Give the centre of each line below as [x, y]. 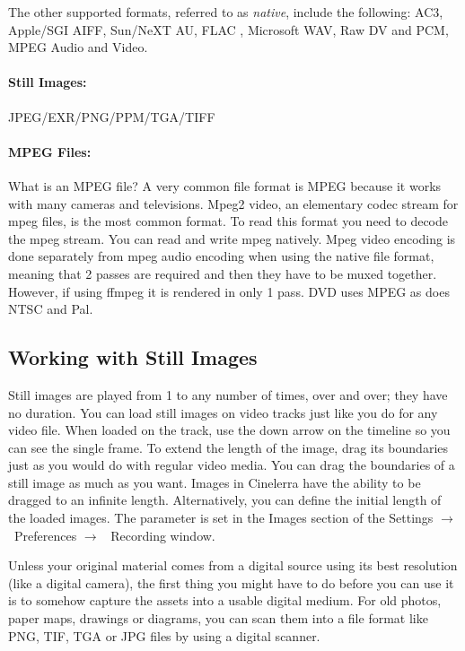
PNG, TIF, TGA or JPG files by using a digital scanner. [164, 635]
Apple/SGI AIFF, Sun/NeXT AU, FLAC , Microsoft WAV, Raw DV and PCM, [228, 29]
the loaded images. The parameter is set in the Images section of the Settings [221, 518]
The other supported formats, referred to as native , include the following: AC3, [226, 12]
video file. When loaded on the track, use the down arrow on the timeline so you [229, 430]
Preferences [45, 535]
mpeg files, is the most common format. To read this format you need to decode [228, 221]
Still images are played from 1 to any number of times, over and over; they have [228, 394]
